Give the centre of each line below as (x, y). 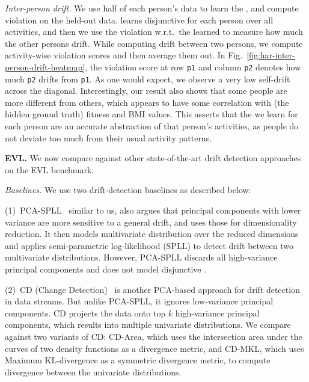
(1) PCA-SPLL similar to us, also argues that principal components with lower (153, 210)
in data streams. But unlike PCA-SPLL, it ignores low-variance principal (139, 301)
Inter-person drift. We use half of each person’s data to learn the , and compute (152, 8)
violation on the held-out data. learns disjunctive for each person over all (139, 20)
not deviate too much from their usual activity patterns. (109, 137)
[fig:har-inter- (271, 55)
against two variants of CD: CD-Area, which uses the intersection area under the (154, 336)
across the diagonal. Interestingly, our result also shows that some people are (146, 91)
